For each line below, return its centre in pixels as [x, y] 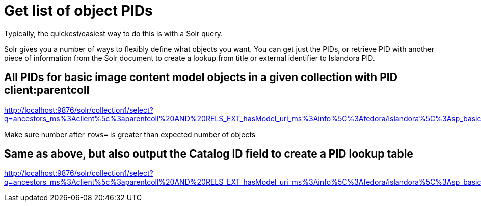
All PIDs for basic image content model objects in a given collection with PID [201, 78]
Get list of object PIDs [78, 11]
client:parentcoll [47, 90]
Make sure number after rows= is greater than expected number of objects [130, 134]
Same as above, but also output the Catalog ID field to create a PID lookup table [209, 154]
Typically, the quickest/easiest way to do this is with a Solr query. [113, 33]
